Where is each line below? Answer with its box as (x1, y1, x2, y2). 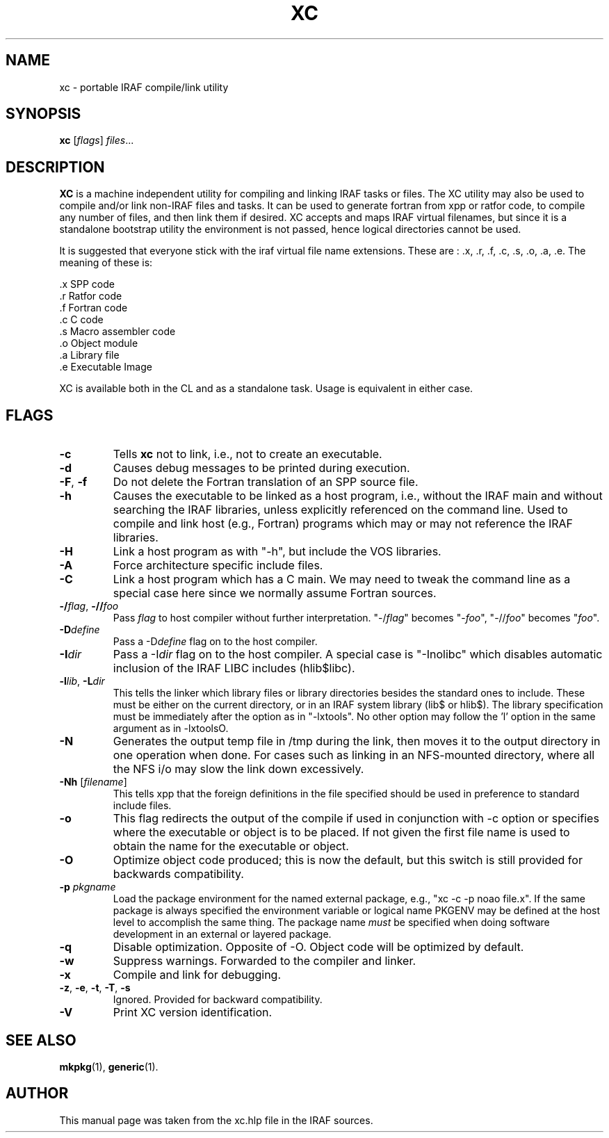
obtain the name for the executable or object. (113, 839, 349, 854)
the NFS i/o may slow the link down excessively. (113, 762, 364, 777)
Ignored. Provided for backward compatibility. (113, 993, 323, 1006)
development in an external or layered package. (113, 928, 332, 941)
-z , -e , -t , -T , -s (59, 982, 131, 994)
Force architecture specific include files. (113, 558, 323, 573)
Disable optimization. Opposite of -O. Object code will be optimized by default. (113, 940, 524, 954)
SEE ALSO (6, 1031, 76, 1049)
